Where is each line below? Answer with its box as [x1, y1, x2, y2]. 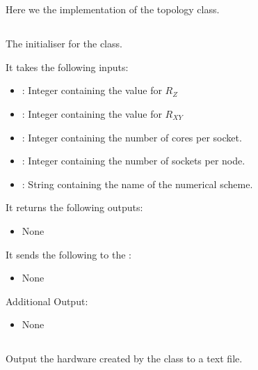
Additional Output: [6, 293, 88, 308]
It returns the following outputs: [6, 200, 143, 215]
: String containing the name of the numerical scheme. [22, 176, 253, 191]
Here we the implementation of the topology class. [6, 2, 220, 17]
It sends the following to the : [6, 247, 131, 261]
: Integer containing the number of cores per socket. [22, 130, 242, 144]
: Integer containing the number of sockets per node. [22, 153, 245, 168]
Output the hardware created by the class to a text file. [6, 351, 243, 366]
